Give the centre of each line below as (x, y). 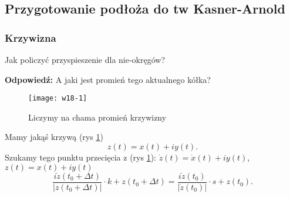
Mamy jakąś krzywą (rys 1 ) (54, 137)
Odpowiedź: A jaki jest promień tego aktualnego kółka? (108, 79)
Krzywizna (31, 37)
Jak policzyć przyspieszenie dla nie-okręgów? (85, 59)
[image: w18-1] (58, 98)
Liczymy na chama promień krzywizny (97, 117)
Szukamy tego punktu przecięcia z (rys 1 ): (80, 157)
